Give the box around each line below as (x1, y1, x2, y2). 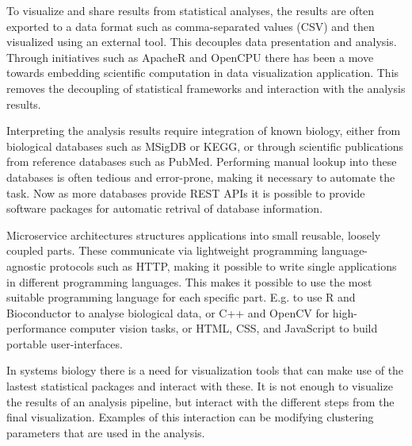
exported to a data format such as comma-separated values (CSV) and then (6, 17, 375, 34)
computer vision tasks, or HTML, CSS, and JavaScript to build (70, 320, 378, 336)
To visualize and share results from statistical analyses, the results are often (6, 2, 375, 18)
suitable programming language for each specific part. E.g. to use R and (6, 289, 356, 306)
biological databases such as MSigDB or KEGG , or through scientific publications (6, 137, 404, 154)
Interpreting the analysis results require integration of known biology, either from (6, 122, 401, 139)
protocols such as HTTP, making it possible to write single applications (49, 257, 397, 274)
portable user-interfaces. (6, 335, 123, 352)
